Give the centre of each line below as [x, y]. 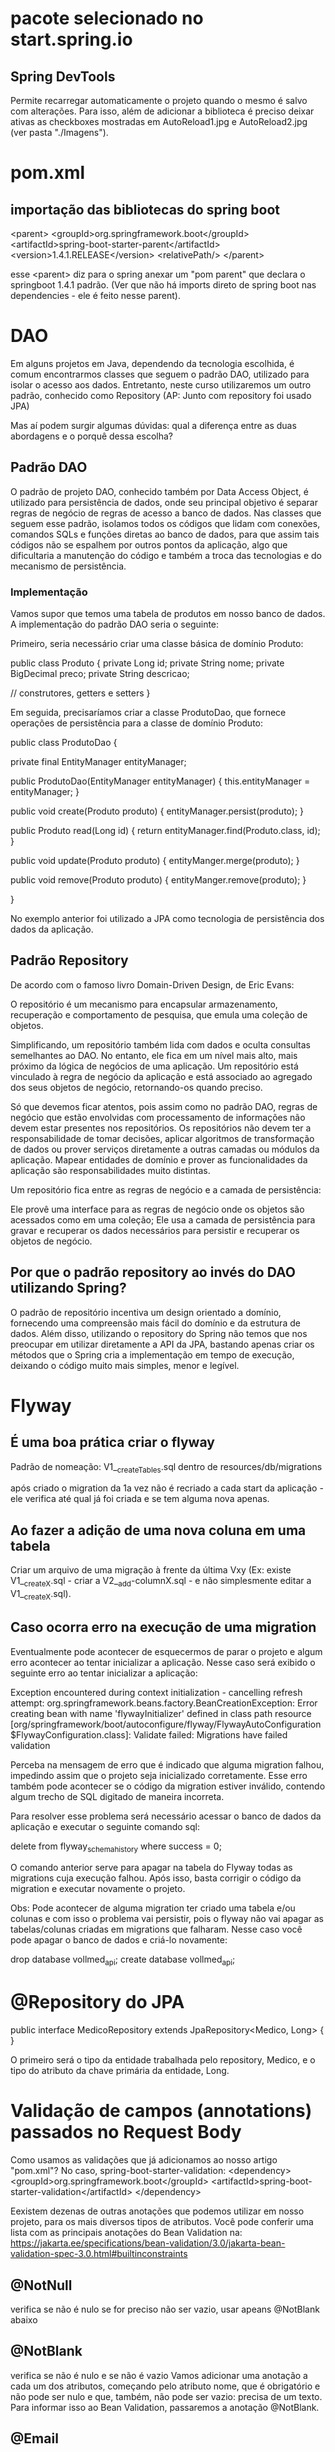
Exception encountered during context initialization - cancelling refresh [156, 1692]
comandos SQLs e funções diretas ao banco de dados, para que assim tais [165, 534]
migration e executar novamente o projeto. [98, 1889]
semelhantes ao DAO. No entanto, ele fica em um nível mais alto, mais [154, 1055]
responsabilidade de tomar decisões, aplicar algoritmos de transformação [162, 1138]
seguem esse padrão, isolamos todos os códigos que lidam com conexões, [165, 523]
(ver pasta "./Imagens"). [59, 132]
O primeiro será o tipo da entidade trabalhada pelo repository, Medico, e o [163, 2060]
